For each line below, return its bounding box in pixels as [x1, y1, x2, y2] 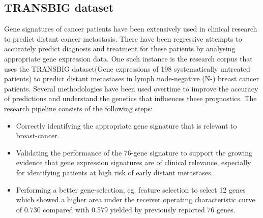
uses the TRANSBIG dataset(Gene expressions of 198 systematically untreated [4, 63, 250, 74]
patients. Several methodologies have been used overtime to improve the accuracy [4, 83, 258, 94]
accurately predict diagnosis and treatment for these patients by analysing [4, 43, 236, 54]
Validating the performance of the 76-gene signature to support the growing [16, 147, 253, 158]
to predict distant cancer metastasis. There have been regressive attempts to [4, 33, 242, 44]
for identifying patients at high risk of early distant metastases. [16, 167, 213, 177]
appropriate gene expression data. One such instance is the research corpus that [4, 53, 253, 64]
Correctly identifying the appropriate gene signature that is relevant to [16, 120, 237, 131]
